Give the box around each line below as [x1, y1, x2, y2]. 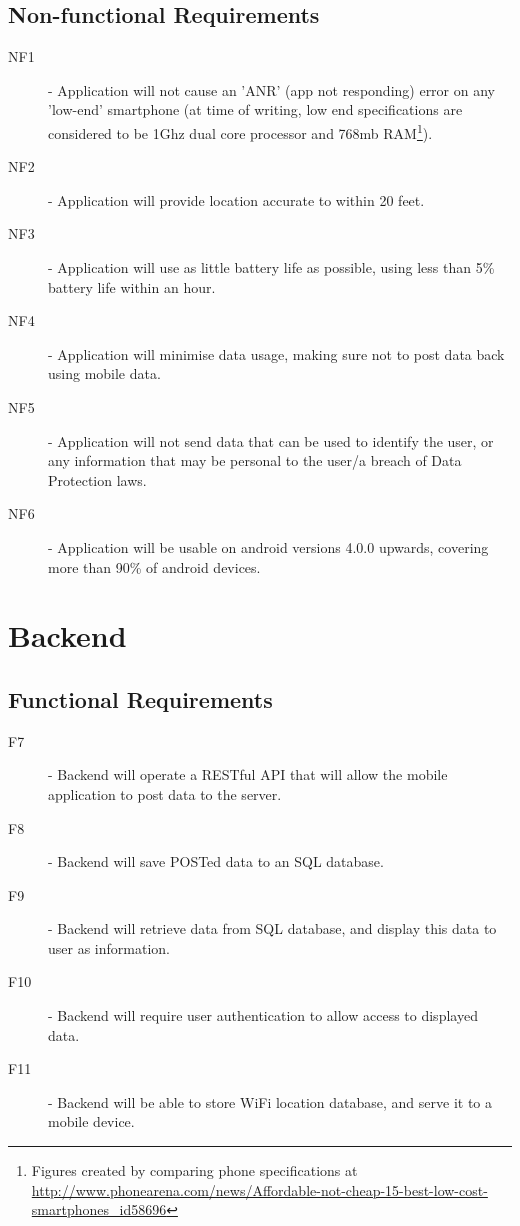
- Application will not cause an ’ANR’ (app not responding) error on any [48, 79, 495, 100]
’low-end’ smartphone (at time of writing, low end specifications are [48, 99, 463, 120]
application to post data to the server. [48, 783, 282, 804]
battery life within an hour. [48, 276, 216, 297]
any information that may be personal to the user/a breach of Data [48, 450, 462, 471]
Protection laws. [48, 469, 147, 490]
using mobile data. [48, 363, 161, 384]
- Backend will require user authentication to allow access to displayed [48, 1005, 478, 1026]
